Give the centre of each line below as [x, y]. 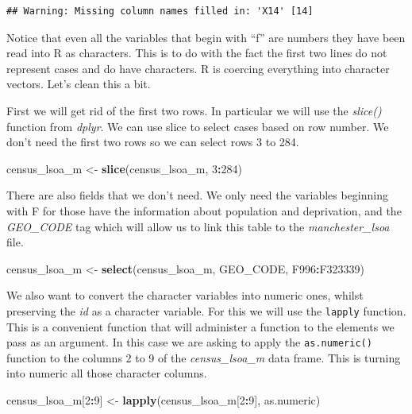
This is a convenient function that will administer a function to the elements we [200, 326]
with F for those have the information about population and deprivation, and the [204, 210]
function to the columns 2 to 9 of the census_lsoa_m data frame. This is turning [204, 357]
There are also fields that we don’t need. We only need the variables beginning [198, 195]
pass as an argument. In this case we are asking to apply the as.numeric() [189, 342]
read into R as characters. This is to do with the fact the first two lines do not [197, 53]
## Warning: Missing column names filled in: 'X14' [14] [160, 11]
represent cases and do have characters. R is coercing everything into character [198, 68]
